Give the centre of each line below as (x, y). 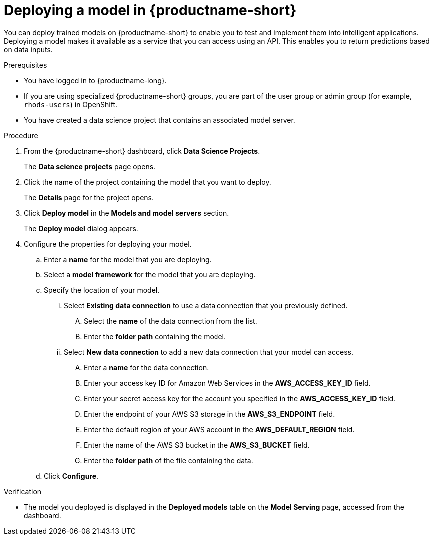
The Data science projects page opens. (90, 166)
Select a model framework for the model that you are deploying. (150, 274)
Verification (23, 491)
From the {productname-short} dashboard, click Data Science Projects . (142, 151)
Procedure (21, 135)
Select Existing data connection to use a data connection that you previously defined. (206, 305)
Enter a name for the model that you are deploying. (128, 259)
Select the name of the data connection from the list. (171, 321)
